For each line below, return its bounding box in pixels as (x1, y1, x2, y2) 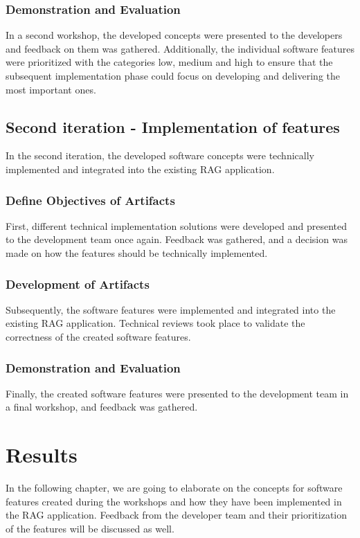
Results (6, 440, 78, 469)
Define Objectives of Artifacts (6, 191, 175, 208)
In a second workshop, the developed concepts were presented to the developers (6, 28, 343, 42)
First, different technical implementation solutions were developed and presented (6, 218, 347, 233)
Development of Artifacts (6, 275, 150, 292)
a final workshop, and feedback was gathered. (6, 400, 198, 414)
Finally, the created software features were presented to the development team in (6, 386, 349, 400)
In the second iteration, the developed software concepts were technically (6, 148, 314, 163)
